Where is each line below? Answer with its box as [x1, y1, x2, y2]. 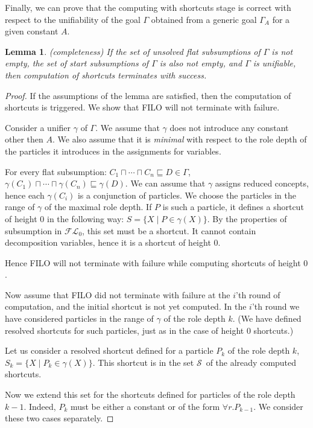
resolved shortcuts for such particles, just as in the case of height [5, 324, 244, 336]
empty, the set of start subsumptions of [5, 57, 149, 69]
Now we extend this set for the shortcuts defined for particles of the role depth [5, 388, 296, 401]
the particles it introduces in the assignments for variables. [5, 144, 221, 157]
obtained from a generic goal [151, 13, 257, 25]
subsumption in [5, 224, 62, 237]
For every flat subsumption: [5, 165, 107, 177]
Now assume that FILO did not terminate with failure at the [5, 288, 230, 301]
